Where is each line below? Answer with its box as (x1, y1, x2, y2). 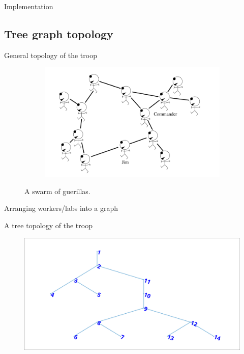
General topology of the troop (4, 49, 97, 60)
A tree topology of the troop (4, 220, 93, 231)
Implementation (4, 1, 53, 11)
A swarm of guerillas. (24, 185, 90, 196)
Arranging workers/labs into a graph (4, 203, 118, 213)
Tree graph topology (4, 25, 113, 41)
